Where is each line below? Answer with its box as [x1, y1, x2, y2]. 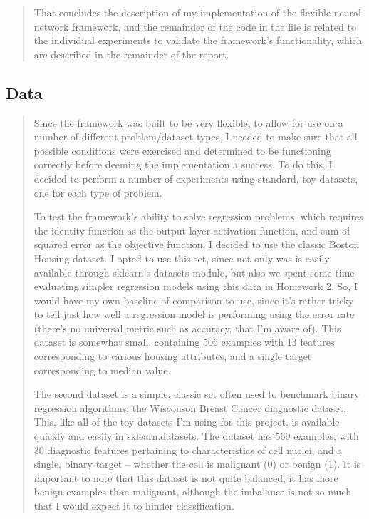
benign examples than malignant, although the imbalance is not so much [33, 484, 351, 499]
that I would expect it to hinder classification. [33, 498, 234, 513]
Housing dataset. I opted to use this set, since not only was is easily [33, 250, 330, 265]
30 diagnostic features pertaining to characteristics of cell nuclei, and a [33, 442, 343, 457]
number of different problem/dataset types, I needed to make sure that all [33, 129, 358, 144]
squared [33, 237, 68, 252]
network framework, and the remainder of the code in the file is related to [33, 19, 356, 34]
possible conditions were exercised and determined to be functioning [33, 143, 331, 158]
